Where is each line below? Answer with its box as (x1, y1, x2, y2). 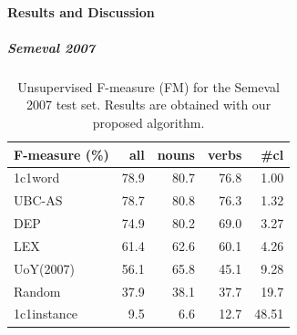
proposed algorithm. (92, 112, 205, 131)
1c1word (14, 168, 60, 187)
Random (14, 281, 61, 300)
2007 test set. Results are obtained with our (26, 95, 271, 114)
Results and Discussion (7, 2, 155, 21)
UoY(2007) (14, 258, 75, 277)
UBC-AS (14, 191, 63, 210)
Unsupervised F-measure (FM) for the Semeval (17, 77, 280, 96)
